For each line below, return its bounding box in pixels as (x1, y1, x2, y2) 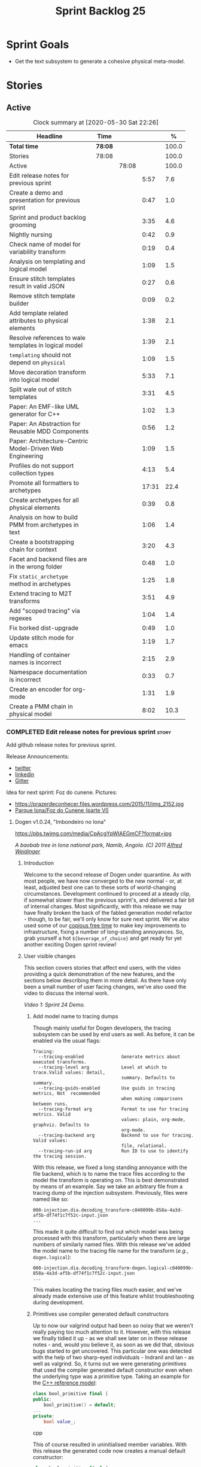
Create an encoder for (9, 685, 72, 693)
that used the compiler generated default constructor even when (32, 1366, 193, 1374)
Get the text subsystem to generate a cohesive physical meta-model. (14, 57, 185, 65)
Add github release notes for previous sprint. (6, 741, 117, 748)
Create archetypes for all (9, 495, 79, 504)
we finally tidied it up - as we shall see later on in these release (32, 1335, 188, 1342)
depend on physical (9, 358, 66, 366)
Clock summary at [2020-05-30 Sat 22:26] (32, 118, 159, 126)
